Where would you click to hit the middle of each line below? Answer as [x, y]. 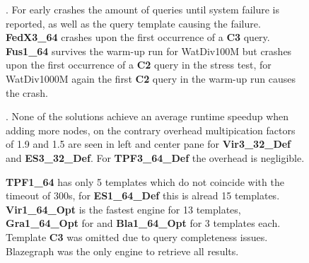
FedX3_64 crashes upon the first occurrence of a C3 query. [138, 37]
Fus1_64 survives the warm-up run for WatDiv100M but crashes [149, 51]
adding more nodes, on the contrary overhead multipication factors [151, 130]
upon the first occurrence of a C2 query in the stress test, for [139, 65]
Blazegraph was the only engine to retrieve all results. [122, 251]
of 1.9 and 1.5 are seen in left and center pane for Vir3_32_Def [148, 144]
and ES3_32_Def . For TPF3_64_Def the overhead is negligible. [155, 157]
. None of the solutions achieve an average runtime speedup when [147, 116]
